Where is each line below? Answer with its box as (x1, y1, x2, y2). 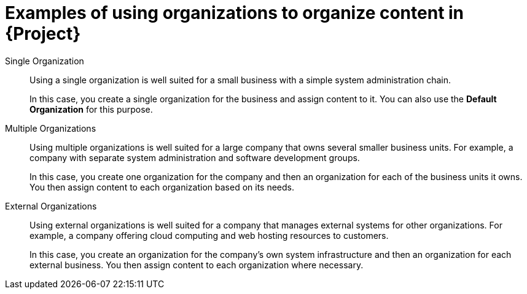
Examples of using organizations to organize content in (5, 2, 464, 23)
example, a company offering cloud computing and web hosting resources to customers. (29, 230, 389, 241)
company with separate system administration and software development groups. (29, 152, 360, 163)
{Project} (5, 23, 81, 44)
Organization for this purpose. (29, 104, 153, 115)
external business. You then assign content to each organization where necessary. (29, 259, 364, 270)
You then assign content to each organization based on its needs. (29, 181, 294, 192)
